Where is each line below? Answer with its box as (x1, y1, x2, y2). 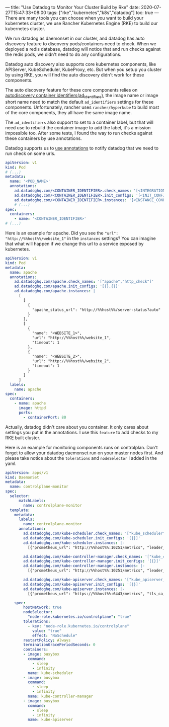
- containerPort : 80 (23, 415, 66, 420)
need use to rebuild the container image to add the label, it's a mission (5, 124, 151, 130)
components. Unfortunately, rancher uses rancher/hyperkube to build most (5, 104, 159, 110)
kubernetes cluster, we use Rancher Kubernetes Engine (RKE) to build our (5, 20, 158, 26)
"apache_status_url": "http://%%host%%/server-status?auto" (32, 307, 161, 312)
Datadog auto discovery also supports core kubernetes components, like (5, 61, 156, 67)
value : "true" (32, 628, 62, 633)
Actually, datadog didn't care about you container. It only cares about (5, 424, 149, 430)
